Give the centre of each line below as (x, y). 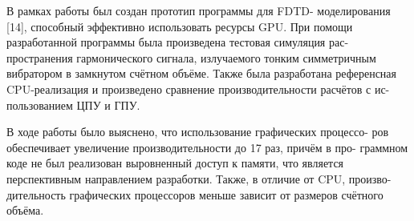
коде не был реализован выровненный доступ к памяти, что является (175, 163)
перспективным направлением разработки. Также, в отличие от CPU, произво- (199, 178)
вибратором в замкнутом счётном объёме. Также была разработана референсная (202, 73)
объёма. (25, 210)
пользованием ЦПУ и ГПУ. (73, 104)
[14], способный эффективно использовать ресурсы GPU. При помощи (180, 26)
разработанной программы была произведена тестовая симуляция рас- (178, 42)
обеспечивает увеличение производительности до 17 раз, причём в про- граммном (207, 147)
